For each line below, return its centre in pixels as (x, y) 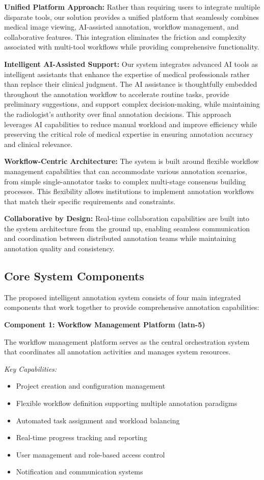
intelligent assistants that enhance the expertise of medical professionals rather (127, 74)
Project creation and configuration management (91, 386)
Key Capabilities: (31, 368)
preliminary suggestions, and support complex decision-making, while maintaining (132, 104)
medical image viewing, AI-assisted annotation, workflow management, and (122, 27)
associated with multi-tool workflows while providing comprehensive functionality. (132, 47)
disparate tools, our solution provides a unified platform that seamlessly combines (132, 17)
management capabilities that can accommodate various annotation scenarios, (126, 171)
